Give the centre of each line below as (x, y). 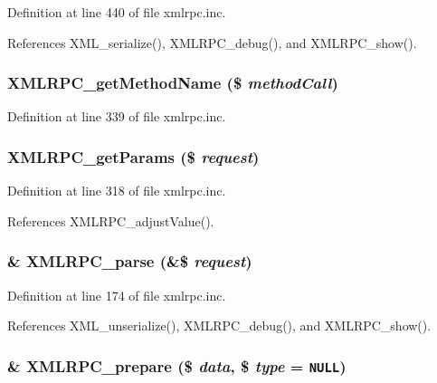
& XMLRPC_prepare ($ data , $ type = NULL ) (177, 365)
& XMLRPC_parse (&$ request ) (130, 261)
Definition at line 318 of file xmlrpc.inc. (117, 191)
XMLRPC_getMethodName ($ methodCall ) (173, 83)
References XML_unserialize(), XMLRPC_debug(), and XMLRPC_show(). (219, 326)
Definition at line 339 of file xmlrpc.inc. (117, 116)
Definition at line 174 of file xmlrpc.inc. (117, 295)
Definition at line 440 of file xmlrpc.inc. (117, 12)
